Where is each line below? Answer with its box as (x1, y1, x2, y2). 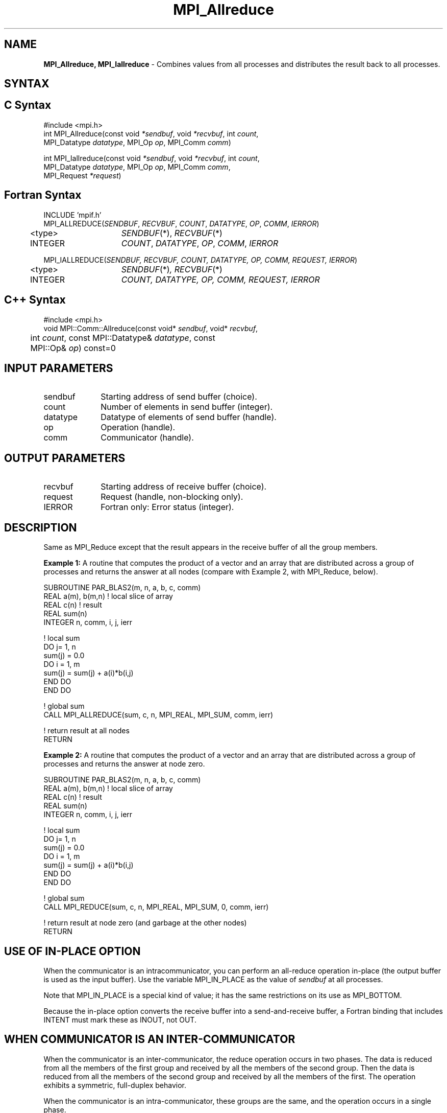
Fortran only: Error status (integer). (101, 502, 234, 513)
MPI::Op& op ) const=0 (30, 342, 116, 353)
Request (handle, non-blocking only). (101, 492, 243, 502)
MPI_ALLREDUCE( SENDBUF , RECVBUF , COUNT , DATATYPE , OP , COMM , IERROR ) (43, 219, 319, 228)
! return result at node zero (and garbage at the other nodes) (43, 918, 247, 927)
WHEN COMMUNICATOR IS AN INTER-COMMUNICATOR (4, 1033, 295, 1046)
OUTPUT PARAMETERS (4, 451, 126, 465)
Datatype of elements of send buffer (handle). (101, 412, 277, 423)
